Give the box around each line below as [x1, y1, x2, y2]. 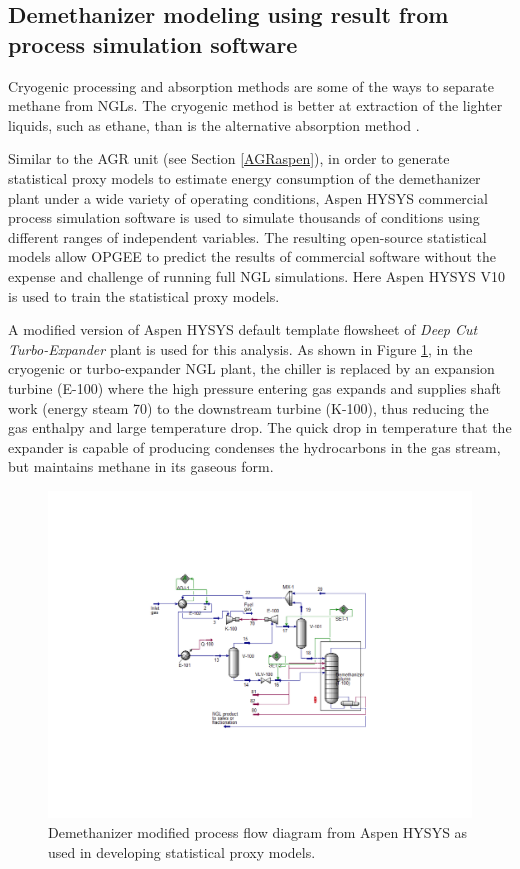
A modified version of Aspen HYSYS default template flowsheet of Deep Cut [8, 319, 478, 340]
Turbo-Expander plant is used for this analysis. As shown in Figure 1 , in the [8, 338, 473, 359]
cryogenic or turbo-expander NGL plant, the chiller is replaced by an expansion [8, 358, 495, 379]
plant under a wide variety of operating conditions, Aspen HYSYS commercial [8, 187, 488, 208]
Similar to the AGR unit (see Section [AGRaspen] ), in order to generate [8, 148, 450, 169]
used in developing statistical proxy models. [48, 841, 316, 862]
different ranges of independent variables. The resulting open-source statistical [8, 226, 487, 247]
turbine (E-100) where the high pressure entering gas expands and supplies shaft [8, 377, 501, 398]
